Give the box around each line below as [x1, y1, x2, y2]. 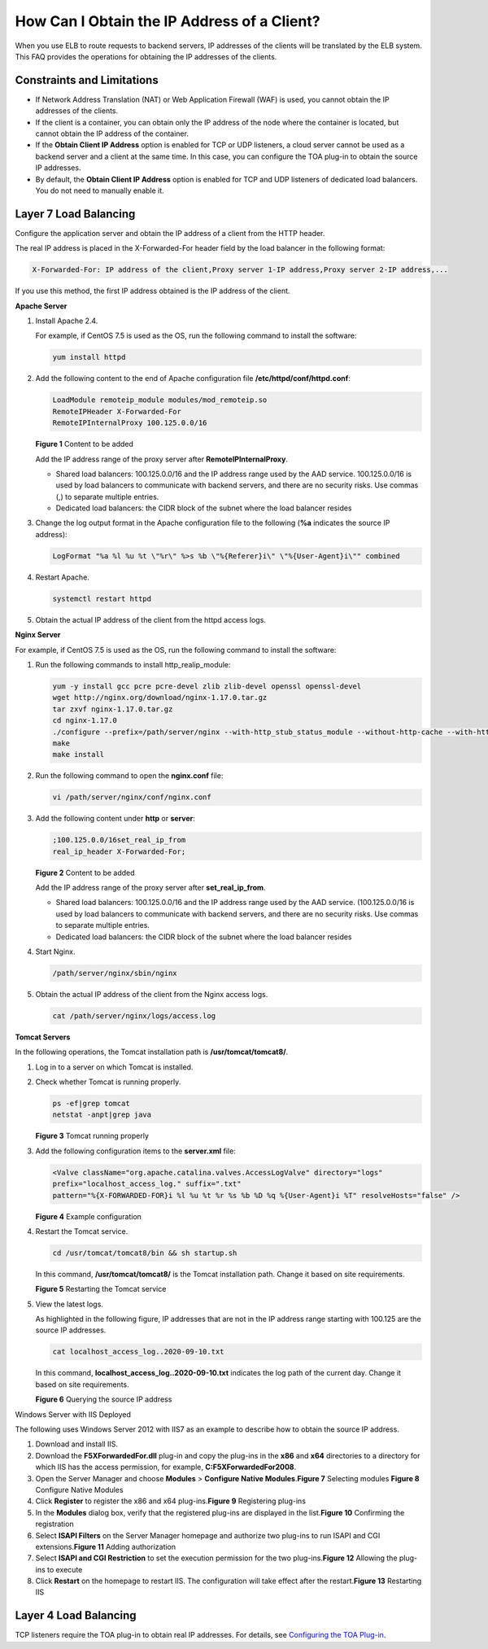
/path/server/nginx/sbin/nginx [52, 969, 178, 978]
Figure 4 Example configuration [35, 1211, 142, 1221]
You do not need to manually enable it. [35, 186, 164, 195]
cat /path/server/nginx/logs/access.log [52, 1011, 216, 1021]
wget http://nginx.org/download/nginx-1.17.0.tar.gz [52, 693, 268, 702]
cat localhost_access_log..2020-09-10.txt [52, 1347, 224, 1357]
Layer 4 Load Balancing [15, 1608, 137, 1623]
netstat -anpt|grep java [52, 1110, 152, 1119]
